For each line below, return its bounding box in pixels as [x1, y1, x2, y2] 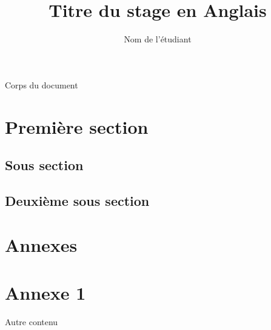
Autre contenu [5, 315, 58, 328]
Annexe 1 [5, 280, 86, 305]
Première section [5, 114, 149, 139]
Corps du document [5, 78, 78, 91]
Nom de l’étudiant [124, 33, 192, 45]
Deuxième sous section [5, 191, 150, 210]
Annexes [5, 233, 78, 257]
